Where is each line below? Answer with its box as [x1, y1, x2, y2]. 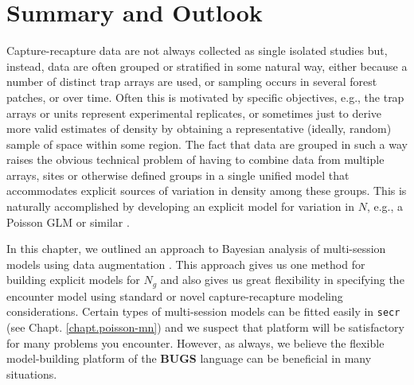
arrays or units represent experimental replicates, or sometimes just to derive [6, 104, 382, 121]
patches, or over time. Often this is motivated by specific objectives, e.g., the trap [6, 88, 404, 105]
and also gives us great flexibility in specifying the [160, 271, 404, 288]
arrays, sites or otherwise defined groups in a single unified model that [6, 166, 350, 183]
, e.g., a [366, 198, 403, 215]
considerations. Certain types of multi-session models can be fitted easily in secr [6, 303, 400, 320]
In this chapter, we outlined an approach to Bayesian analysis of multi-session [6, 240, 386, 257]
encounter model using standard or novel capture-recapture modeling [6, 287, 343, 304]
